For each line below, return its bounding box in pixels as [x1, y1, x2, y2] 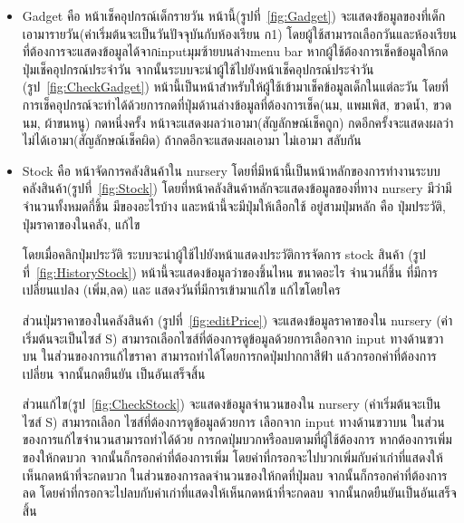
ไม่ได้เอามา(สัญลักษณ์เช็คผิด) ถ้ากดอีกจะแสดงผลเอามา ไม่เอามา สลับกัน [22, 131, 362, 150]
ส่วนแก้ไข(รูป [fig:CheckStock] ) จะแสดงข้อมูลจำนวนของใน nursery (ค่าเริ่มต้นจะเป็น [22, 394, 441, 413]
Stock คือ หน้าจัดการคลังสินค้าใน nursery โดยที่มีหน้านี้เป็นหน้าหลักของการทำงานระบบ [22, 160, 440, 179]
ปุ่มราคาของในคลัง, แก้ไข [22, 214, 140, 233]
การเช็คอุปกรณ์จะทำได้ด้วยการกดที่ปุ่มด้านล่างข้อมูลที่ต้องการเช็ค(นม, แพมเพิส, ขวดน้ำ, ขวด [22, 94, 452, 113]
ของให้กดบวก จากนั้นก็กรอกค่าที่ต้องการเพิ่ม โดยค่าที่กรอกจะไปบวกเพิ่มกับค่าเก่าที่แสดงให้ [22, 448, 443, 467]
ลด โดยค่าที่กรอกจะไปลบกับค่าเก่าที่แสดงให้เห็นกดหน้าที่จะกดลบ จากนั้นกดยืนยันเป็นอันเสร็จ [22, 483, 457, 502]
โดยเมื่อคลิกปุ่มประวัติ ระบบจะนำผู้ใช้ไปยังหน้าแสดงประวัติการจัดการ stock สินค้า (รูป [22, 245, 426, 264]
